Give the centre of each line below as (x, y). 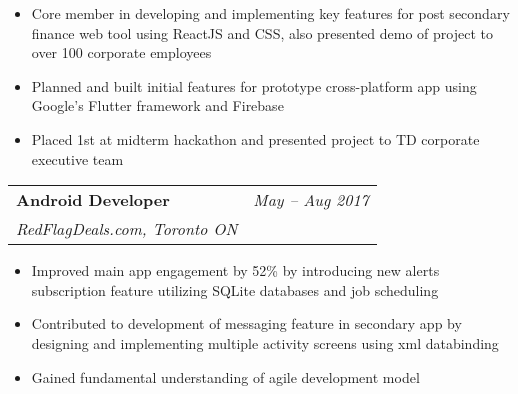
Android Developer (93, 200)
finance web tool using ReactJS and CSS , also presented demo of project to (262, 32)
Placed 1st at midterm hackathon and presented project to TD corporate (255, 138)
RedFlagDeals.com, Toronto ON (127, 229)
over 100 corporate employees (121, 52)
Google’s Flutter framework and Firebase (157, 105)
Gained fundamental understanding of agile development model (225, 376)
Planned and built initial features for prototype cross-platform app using (254, 85)
